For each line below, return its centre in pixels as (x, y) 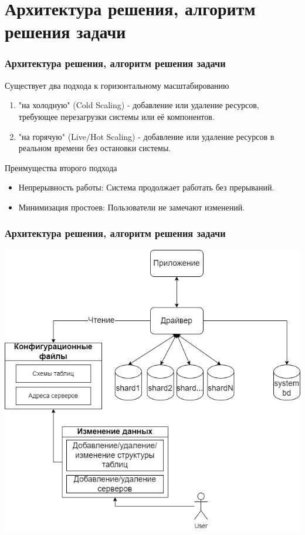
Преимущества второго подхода (61, 167)
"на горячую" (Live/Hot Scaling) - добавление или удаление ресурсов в (146, 136)
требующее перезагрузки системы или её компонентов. (116, 116)
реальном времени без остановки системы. (95, 148)
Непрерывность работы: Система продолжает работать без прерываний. (146, 187)
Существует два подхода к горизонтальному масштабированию (117, 85)
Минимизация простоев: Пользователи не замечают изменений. (132, 207)
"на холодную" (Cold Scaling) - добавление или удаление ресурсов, (139, 105)
